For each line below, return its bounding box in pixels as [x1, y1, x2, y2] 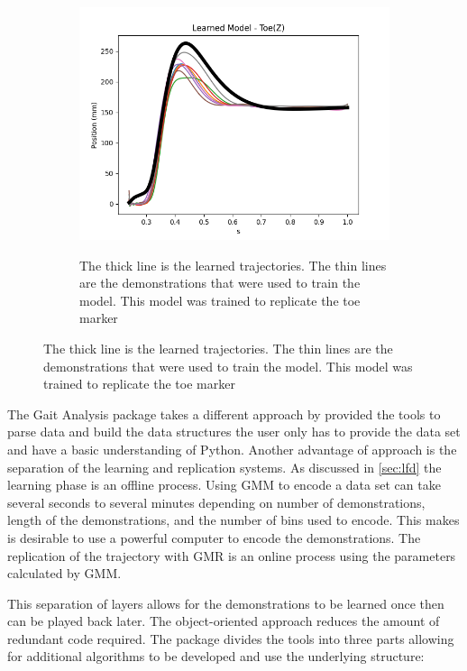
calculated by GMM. [7, 564, 122, 583]
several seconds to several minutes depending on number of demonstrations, [7, 492, 426, 511]
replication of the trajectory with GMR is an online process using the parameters [7, 546, 456, 565]
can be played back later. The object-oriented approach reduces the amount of [7, 611, 440, 630]
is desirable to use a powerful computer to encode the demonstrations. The [7, 528, 421, 547]
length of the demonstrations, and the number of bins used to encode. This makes [7, 510, 460, 529]
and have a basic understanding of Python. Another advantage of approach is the [7, 439, 457, 458]
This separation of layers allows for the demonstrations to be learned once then [7, 593, 444, 612]
